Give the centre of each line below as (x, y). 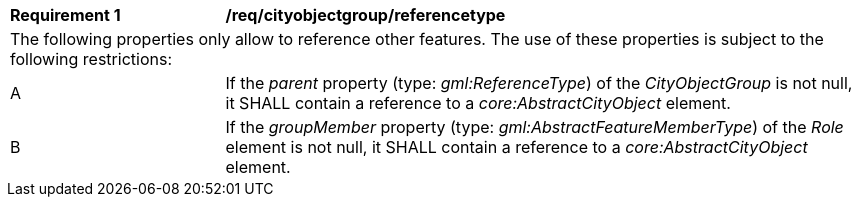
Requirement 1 (65, 15)
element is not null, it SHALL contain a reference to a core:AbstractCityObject (516, 147)
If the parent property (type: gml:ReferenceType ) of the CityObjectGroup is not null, (539, 83)
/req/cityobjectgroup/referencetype (365, 15)
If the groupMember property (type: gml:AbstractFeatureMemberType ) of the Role (534, 127)
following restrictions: (91, 59)
